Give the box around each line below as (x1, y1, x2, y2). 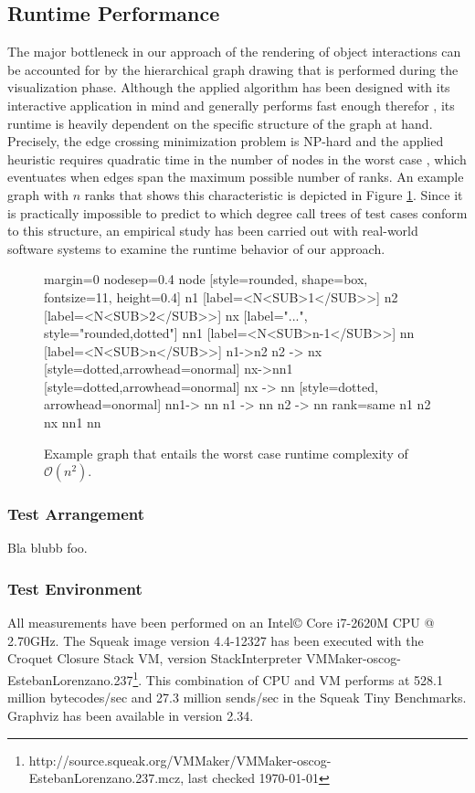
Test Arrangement (7, 502, 145, 525)
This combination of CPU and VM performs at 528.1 (145, 670, 443, 689)
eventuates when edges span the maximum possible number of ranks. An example (7, 167, 464, 186)
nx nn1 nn (44, 413, 101, 432)
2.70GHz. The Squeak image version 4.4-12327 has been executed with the (7, 630, 424, 650)
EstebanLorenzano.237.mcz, (28, 768, 185, 788)
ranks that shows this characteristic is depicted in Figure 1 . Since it (84, 185, 463, 204)
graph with (7, 185, 69, 204)
